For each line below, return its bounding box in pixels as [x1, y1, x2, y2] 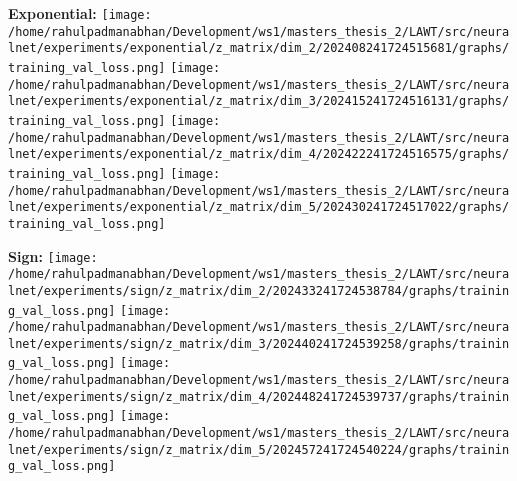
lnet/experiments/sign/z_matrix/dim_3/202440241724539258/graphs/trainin [8, 336, 510, 351]
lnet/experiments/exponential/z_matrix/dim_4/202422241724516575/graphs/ [8, 147, 510, 162]
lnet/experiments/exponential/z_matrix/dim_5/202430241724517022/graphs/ [8, 200, 510, 215]
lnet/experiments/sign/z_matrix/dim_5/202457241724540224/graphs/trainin [8, 442, 510, 457]
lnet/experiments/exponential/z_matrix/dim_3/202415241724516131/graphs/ [8, 94, 510, 109]
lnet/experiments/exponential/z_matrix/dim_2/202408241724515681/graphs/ [8, 41, 510, 56]
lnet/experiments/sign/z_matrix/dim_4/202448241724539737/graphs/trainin [8, 389, 510, 404]
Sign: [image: [8, 245, 98, 266]
